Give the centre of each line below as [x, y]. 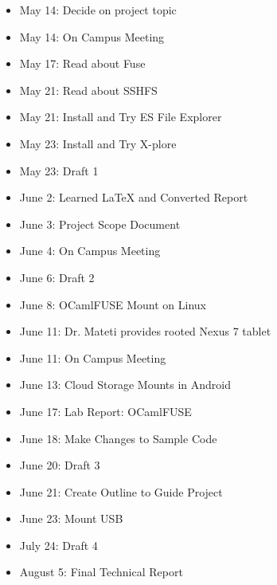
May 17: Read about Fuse [82, 63]
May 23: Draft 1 [59, 170]
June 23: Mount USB [71, 518]
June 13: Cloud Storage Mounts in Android [125, 385]
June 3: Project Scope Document [100, 224]
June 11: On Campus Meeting [93, 357]
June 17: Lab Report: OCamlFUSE [105, 411]
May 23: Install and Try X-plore [98, 143]
